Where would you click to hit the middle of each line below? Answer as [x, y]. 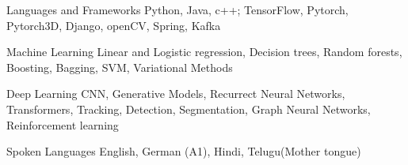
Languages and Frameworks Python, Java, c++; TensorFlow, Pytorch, [177, 9]
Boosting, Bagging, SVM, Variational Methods [120, 67]
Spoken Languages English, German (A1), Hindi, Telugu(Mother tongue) [184, 151]
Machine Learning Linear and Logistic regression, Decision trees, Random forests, [204, 52]
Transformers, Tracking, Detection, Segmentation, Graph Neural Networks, [189, 109]
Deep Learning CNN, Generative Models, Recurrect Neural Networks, [176, 94]
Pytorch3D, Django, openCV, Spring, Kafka [114, 25]
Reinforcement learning [63, 124]
